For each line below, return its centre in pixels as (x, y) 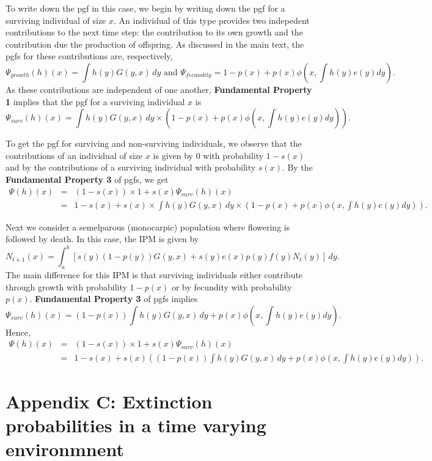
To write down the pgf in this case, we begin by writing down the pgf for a (145, 8)
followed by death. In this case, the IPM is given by (102, 239)
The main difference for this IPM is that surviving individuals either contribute (154, 275)
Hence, (18, 332)
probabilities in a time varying (136, 425)
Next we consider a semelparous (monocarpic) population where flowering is (148, 227)
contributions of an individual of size (74, 155)
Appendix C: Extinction (109, 401)
